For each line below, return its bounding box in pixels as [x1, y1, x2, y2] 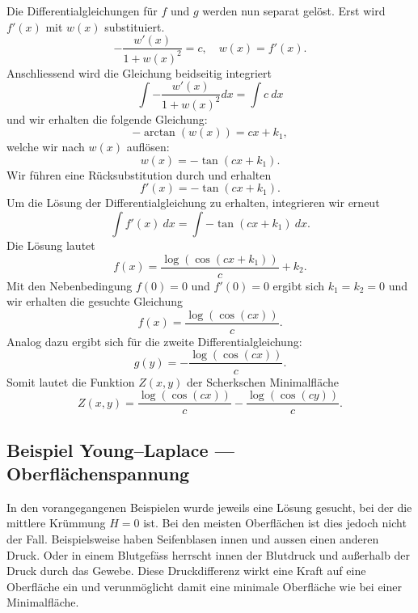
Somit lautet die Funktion [6, 373, 135, 390]
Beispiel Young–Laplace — [6, 437, 234, 462]
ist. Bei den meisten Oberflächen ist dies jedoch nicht [143, 514, 407, 531]
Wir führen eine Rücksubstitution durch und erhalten [6, 166, 272, 183]
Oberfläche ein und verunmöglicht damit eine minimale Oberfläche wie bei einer [6, 577, 402, 594]
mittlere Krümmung [6, 514, 106, 531]
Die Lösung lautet [6, 236, 95, 253]
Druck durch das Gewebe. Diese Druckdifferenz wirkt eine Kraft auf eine [6, 562, 366, 579]
